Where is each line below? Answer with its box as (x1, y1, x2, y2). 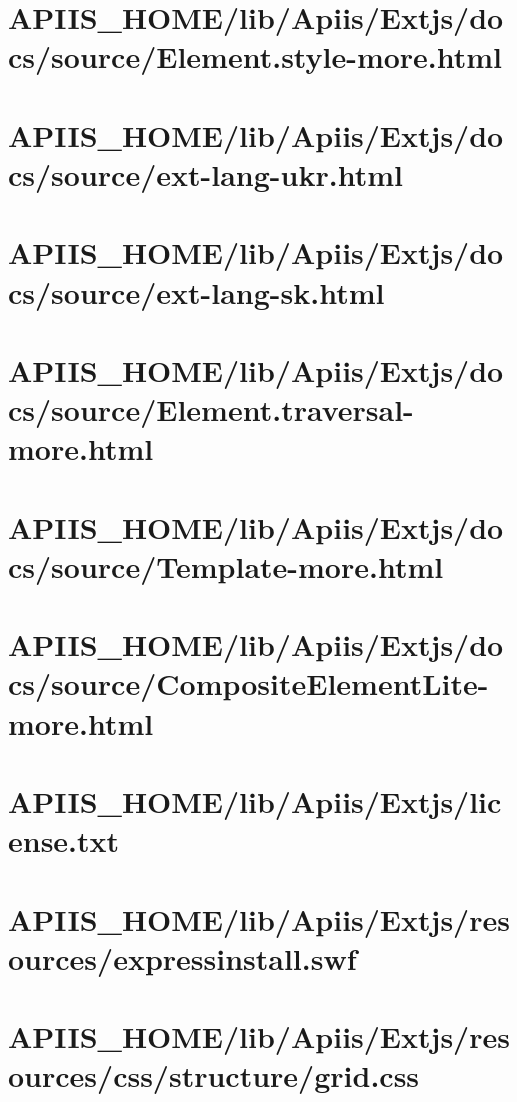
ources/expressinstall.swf (8, 937, 357, 978)
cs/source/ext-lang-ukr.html (8, 153, 403, 194)
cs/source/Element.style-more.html (8, 36, 503, 77)
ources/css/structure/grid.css (8, 1055, 420, 1096)
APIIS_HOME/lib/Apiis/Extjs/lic (8, 780, 502, 821)
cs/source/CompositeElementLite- (8, 663, 489, 704)
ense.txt (8, 820, 120, 861)
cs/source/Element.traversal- (8, 389, 414, 430)
